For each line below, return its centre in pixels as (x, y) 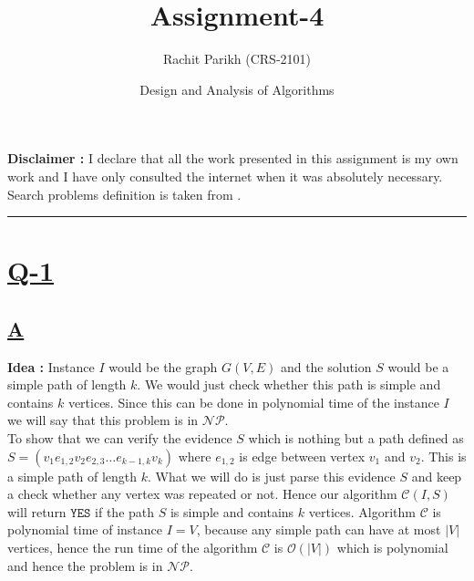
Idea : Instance (51, 366)
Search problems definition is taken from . (124, 194)
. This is (443, 456)
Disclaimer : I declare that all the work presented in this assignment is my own (233, 158)
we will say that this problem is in (103, 420)
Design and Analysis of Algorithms (237, 89)
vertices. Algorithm (362, 511)
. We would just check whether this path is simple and (289, 384)
